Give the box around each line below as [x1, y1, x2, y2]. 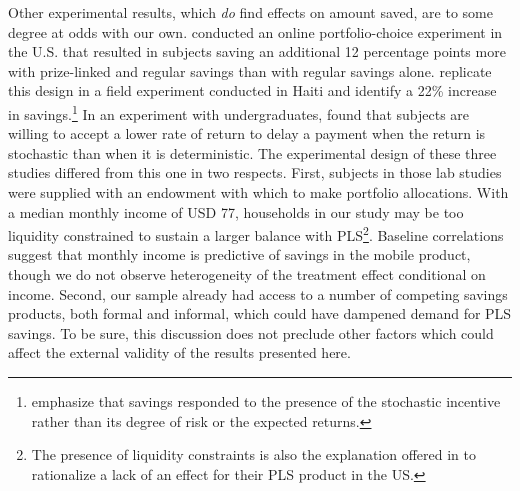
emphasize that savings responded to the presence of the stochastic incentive [31, 391, 501, 411]
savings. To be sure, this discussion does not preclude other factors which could [8, 322, 494, 343]
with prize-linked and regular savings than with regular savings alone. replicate [8, 60, 492, 81]
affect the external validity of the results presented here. [8, 342, 351, 363]
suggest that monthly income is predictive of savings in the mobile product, [8, 244, 471, 265]
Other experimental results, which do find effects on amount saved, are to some [8, 2, 493, 22]
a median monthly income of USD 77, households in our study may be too [8, 201, 464, 222]
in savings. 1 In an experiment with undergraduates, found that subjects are [8, 100, 470, 124]
